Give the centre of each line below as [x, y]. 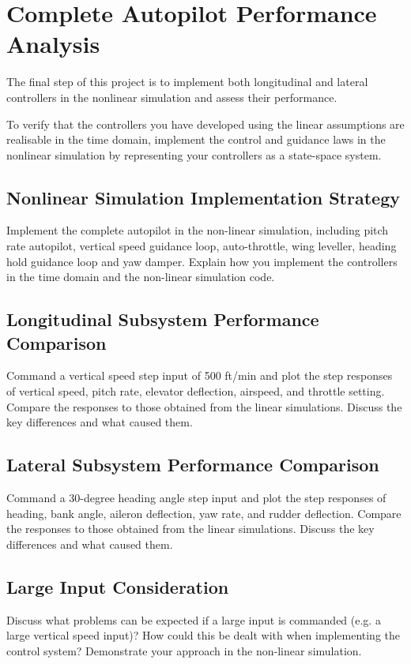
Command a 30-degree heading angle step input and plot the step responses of [196, 498]
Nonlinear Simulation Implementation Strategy [203, 197]
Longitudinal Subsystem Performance [163, 319]
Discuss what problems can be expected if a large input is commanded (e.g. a [194, 619]
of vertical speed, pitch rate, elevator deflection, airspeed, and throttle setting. [196, 391]
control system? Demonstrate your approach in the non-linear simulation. [184, 650]
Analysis [53, 44]
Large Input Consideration [118, 586]
